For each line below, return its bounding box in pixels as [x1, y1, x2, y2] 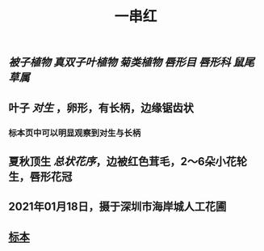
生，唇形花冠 [8, 169, 73, 183]
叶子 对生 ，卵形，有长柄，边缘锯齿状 [8, 100, 194, 114]
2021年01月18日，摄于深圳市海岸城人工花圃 [8, 200, 227, 214]
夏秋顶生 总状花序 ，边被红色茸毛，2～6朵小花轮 [8, 155, 248, 168]
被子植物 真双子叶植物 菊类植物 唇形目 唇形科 [8, 56, 231, 70]
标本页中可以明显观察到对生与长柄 [8, 127, 141, 138]
